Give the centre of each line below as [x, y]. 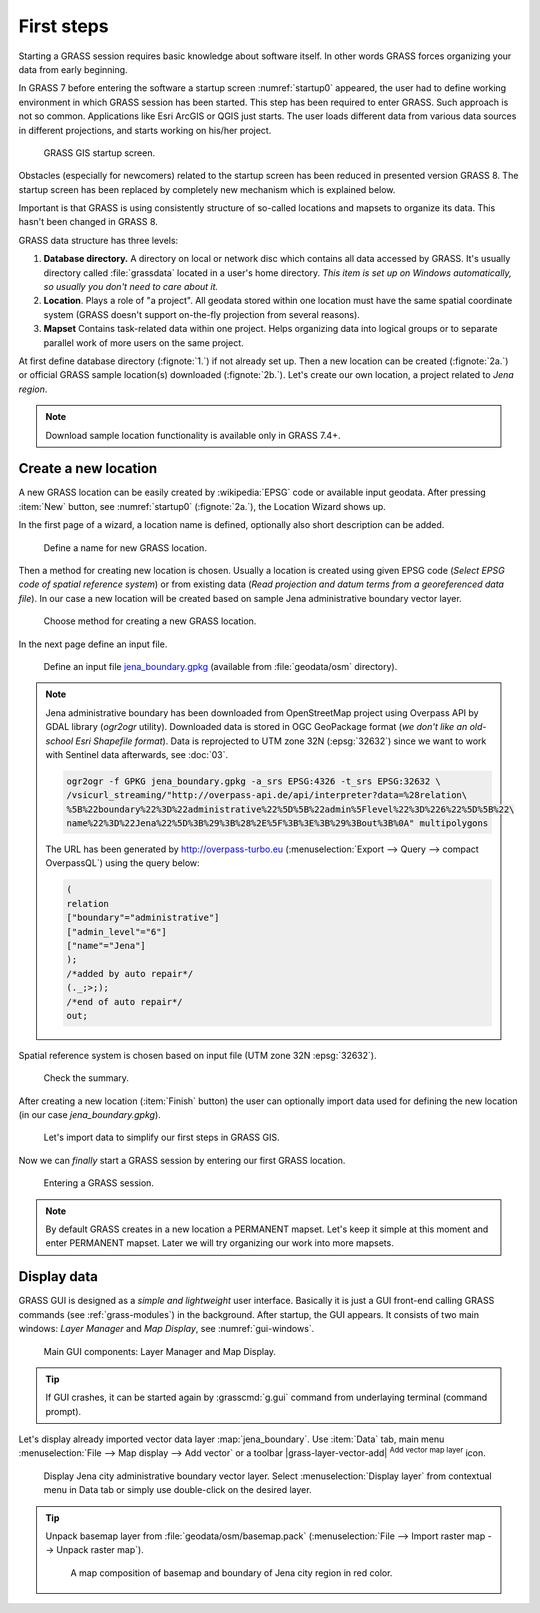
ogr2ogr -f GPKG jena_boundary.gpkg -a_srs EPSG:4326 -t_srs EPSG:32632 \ [254, 781]
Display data [58, 1276]
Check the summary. [86, 1078]
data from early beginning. [73, 69]
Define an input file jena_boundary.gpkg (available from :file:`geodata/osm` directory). [220, 666]
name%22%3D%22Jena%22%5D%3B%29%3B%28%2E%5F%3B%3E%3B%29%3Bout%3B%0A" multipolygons [277, 823]
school [59, 741]
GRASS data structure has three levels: [98, 240]
